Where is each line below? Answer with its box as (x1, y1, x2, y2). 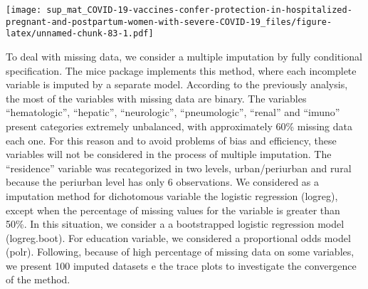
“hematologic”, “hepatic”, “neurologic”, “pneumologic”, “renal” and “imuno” (6, 105, 340, 120)
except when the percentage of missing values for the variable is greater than (6, 202, 340, 217)
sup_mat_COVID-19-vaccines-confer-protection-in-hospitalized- (46, 5, 352, 15)
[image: (6, 5, 42, 15)
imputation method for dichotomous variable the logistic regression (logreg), (6, 188, 338, 203)
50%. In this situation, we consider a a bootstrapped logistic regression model (6, 216, 345, 231)
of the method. (6, 272, 70, 287)
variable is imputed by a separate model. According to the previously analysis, (6, 77, 348, 92)
